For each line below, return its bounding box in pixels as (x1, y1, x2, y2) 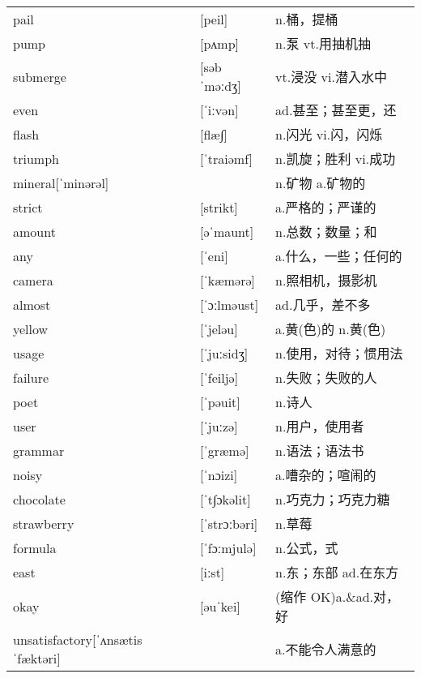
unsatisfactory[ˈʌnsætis (13, 630, 142, 650)
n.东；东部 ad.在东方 (275, 563, 399, 582)
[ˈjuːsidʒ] (200, 343, 249, 363)
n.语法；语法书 (275, 441, 364, 461)
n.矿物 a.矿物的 (275, 174, 366, 193)
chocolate (13, 489, 66, 508)
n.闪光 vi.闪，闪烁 (275, 125, 383, 144)
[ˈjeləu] (200, 319, 238, 338)
